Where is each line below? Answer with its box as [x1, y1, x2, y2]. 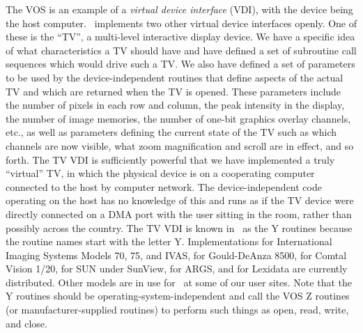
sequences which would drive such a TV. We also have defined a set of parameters [6, 56, 355, 71]
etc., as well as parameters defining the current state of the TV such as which [6, 125, 337, 139]
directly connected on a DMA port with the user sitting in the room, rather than [6, 206, 352, 221]
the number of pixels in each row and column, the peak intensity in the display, [6, 98, 345, 112]
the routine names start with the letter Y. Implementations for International [6, 234, 332, 249]
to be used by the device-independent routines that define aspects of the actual [6, 70, 343, 84]
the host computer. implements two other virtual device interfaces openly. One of [6, 15, 357, 30]
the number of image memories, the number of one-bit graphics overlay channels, [6, 111, 351, 125]
